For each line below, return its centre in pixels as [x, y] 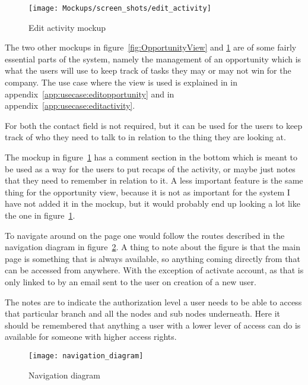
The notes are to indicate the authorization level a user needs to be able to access [153, 302]
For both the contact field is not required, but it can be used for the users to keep [154, 125]
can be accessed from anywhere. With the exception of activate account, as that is [154, 270]
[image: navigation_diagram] [86, 356]
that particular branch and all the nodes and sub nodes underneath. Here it [143, 313]
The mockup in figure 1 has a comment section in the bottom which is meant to [151, 157]
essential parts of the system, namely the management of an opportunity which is [153, 59]
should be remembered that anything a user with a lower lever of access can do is [153, 325]
